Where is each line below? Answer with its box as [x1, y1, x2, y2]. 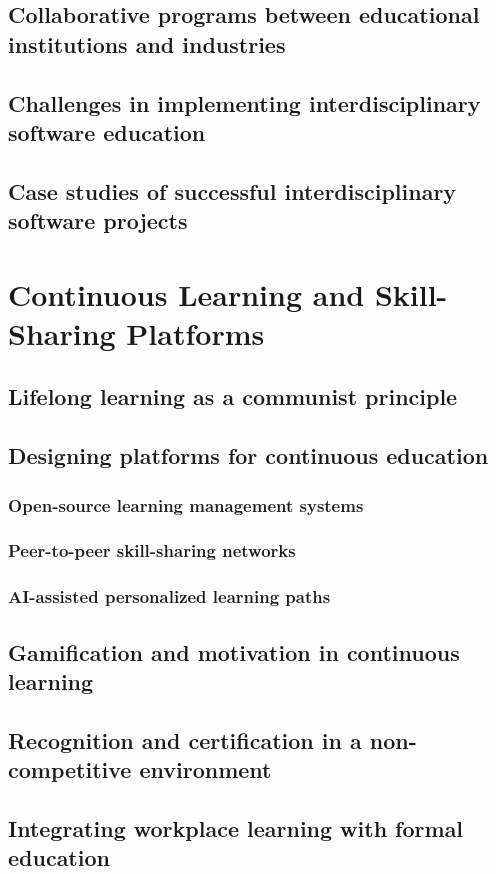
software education [8, 116, 206, 147]
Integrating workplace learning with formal [8, 812, 464, 843]
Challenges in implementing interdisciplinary [8, 87, 481, 118]
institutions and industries [8, 28, 286, 59]
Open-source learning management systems [8, 492, 364, 517]
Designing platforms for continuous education [8, 440, 489, 471]
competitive [8, 754, 132, 785]
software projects [8, 205, 188, 236]
